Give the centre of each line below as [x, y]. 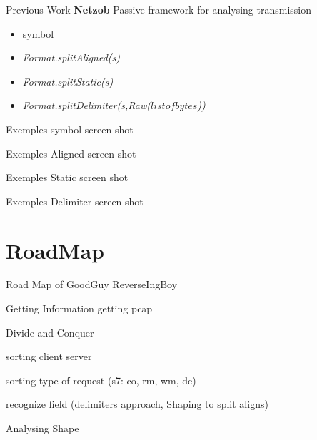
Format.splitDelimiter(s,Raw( [86, 105]
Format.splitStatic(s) [68, 81]
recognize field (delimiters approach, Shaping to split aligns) [137, 404]
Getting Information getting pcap [79, 308]
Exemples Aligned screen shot [71, 153]
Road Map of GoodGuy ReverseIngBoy [92, 284]
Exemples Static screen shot [67, 177]
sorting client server [49, 356]
